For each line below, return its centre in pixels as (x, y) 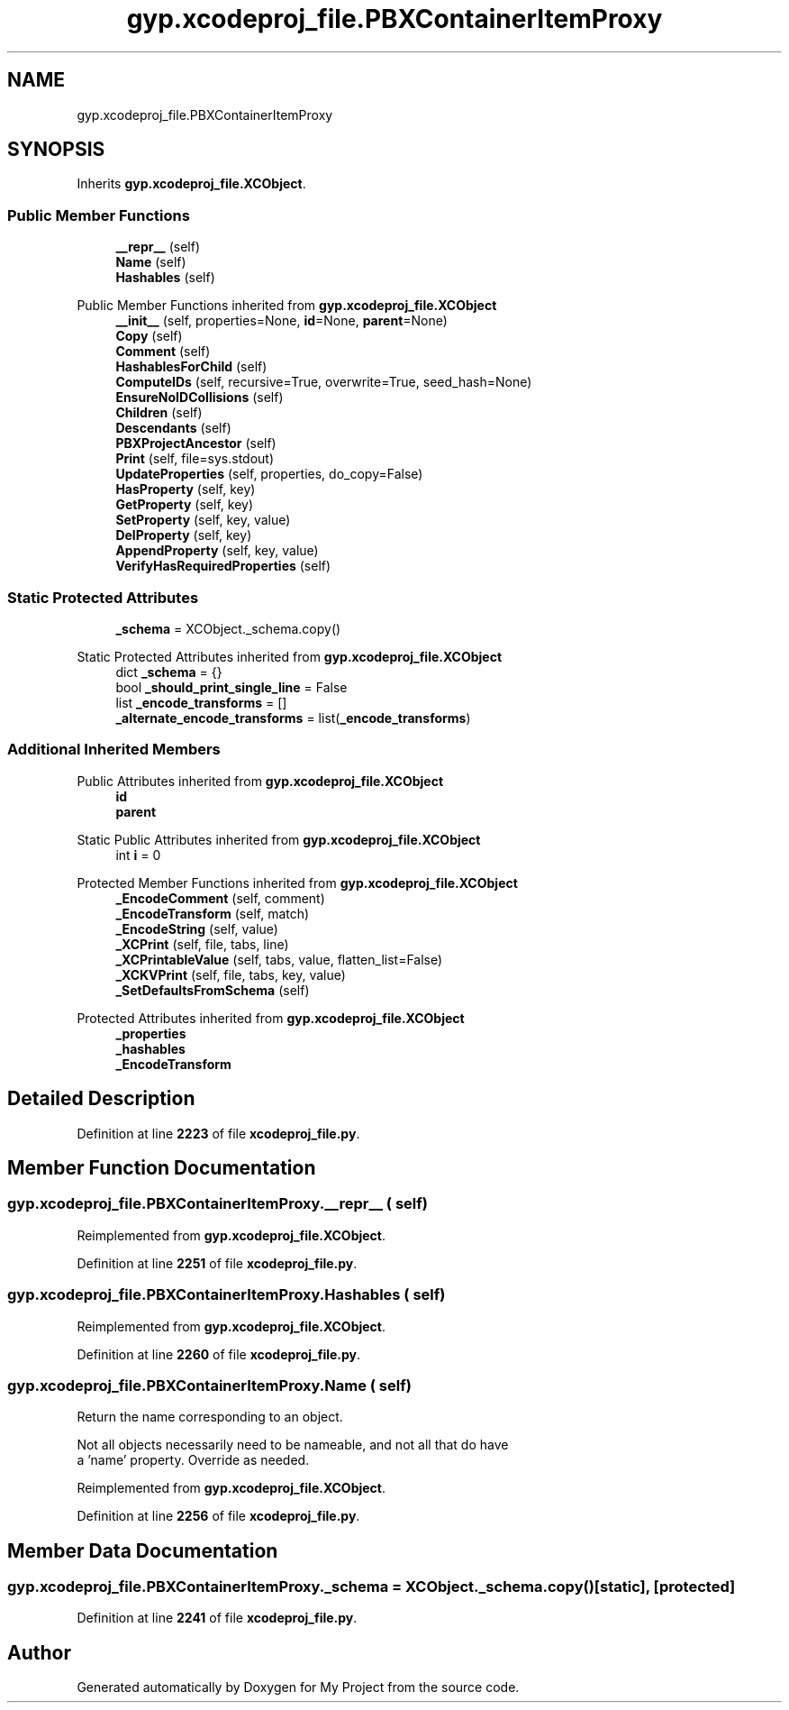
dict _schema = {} (169, 672)
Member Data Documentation (143, 1550)
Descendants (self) (173, 428)
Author (39, 1652)
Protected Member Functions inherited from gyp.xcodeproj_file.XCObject (297, 882)
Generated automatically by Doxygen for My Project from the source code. (298, 1687)
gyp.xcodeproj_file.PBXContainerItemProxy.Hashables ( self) (227, 1295)
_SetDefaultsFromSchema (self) (213, 990)
